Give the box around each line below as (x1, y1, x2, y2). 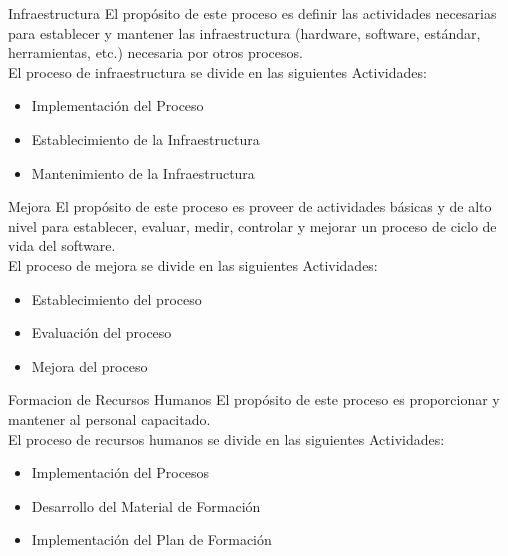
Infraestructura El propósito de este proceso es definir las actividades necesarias (8, 3, 497, 23)
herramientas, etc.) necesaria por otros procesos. (8, 42, 303, 63)
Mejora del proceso (31, 355, 148, 376)
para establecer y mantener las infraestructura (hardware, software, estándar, (8, 22, 481, 43)
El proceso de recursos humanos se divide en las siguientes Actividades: (8, 428, 445, 449)
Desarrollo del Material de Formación (31, 495, 261, 516)
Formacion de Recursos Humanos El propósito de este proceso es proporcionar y (8, 389, 500, 410)
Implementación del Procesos (31, 462, 210, 483)
